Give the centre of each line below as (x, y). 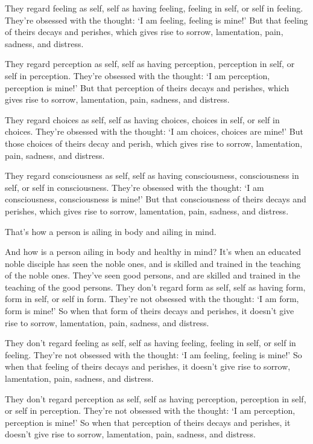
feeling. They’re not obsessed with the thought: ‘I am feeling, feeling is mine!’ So (153, 354)
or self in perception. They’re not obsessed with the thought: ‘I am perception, (150, 410)
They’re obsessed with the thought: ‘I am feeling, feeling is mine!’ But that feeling (156, 20)
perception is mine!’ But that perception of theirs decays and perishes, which (147, 87)
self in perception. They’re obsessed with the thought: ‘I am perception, (138, 75)
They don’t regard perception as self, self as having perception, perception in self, (156, 398)
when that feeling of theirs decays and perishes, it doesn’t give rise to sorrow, (148, 366)
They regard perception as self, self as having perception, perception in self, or (150, 64)
